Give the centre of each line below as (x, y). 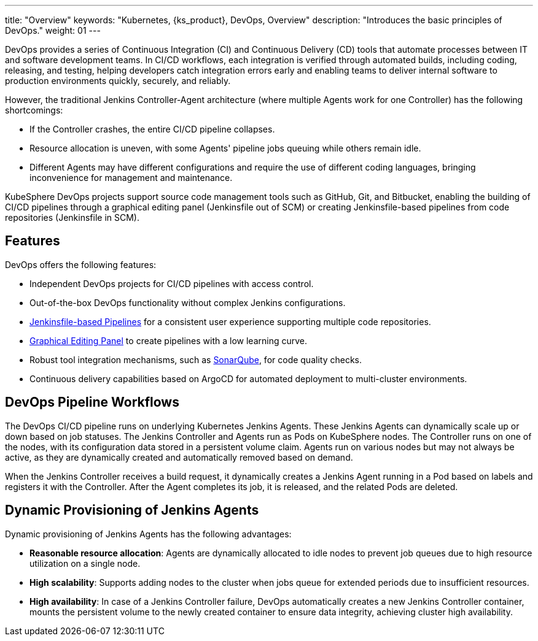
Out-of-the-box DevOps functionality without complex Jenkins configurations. (188, 302)
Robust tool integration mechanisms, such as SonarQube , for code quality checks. (196, 359)
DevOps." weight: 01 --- (53, 30)
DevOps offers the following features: (81, 264)
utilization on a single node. (85, 563)
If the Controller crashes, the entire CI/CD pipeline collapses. (152, 129)
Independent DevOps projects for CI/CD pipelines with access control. (172, 283)
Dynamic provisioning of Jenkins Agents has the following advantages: (148, 534)
